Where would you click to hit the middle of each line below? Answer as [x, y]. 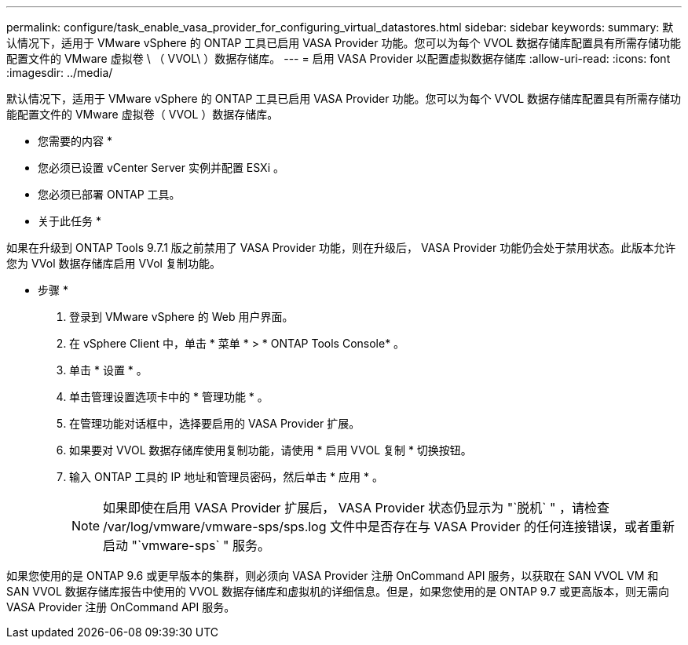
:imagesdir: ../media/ [60, 73]
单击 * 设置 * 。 [108, 370]
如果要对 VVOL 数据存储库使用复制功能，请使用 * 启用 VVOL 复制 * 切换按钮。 [271, 450]
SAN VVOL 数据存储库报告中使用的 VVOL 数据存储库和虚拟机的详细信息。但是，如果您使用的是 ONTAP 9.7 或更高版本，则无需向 [338, 591]
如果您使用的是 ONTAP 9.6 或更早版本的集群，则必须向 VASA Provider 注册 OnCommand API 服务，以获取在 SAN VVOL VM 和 [333, 576]
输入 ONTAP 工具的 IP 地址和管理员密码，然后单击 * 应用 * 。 [226, 477]
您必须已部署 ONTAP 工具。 [109, 194]
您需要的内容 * [75, 141]
